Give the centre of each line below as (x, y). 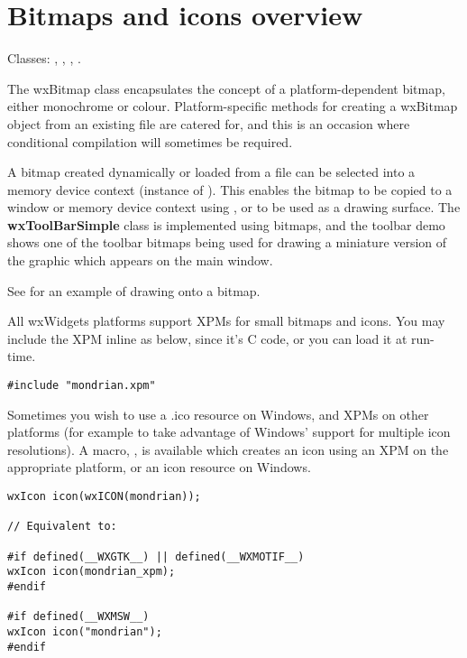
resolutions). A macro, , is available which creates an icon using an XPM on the (228, 449)
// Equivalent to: (62, 527)
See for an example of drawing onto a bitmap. (134, 290)
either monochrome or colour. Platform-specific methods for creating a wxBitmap (233, 106)
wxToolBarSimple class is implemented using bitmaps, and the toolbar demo (226, 224)
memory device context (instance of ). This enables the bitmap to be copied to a (230, 189)
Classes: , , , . (44, 58)
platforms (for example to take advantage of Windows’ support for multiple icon (229, 432)
